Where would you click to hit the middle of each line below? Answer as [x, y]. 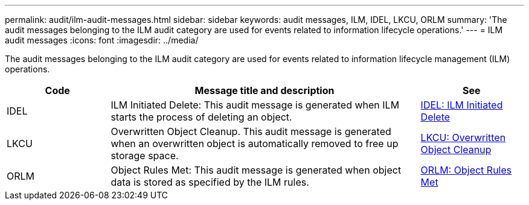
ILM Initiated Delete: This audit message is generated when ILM [255, 105]
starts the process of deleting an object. [201, 117]
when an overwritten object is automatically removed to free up [255, 143]
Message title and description [264, 90]
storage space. [145, 156]
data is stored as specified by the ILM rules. [210, 182]
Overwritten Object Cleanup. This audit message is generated [251, 131]
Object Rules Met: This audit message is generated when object [256, 170]
